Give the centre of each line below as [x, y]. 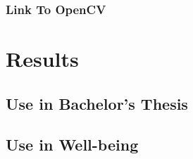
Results [42, 59]
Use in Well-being [72, 145]
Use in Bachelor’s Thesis [97, 103]
